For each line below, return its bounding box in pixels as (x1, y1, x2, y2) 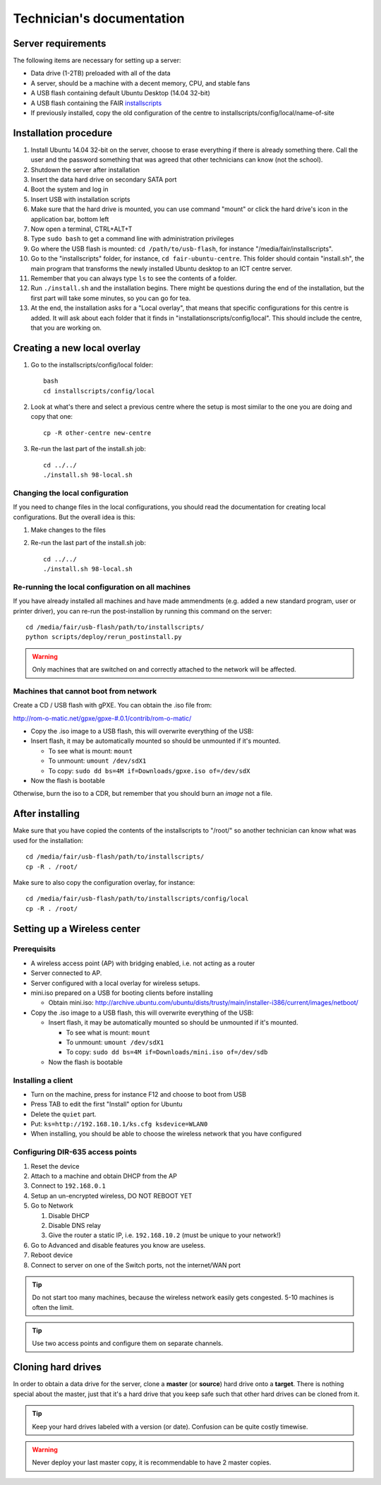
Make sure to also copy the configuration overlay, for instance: (13, 878, 195, 886)
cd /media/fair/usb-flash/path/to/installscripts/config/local (25, 895, 249, 903)
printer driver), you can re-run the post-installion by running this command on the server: (13, 607, 272, 615)
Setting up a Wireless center (13, 922, 141, 935)
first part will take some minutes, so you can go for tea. (30, 294, 191, 302)
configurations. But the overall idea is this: (13, 513, 135, 521)
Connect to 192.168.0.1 (30, 1181, 106, 1190)
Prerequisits (13, 944, 56, 954)
